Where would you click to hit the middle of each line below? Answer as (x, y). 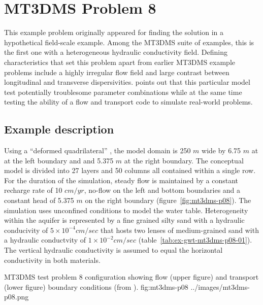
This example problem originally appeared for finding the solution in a (114, 32)
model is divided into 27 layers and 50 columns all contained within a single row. (130, 170)
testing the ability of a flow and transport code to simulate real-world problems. (128, 102)
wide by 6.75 (221, 150)
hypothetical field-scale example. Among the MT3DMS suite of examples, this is (129, 42)
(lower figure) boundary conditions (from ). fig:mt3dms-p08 (96, 286)
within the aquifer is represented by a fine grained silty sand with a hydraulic (124, 220)
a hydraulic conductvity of (45, 240)
